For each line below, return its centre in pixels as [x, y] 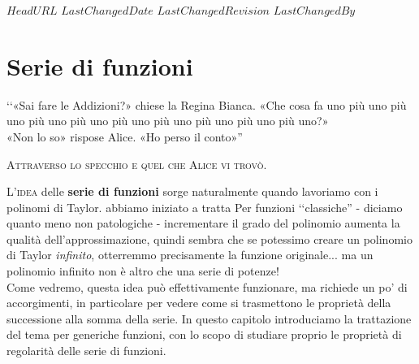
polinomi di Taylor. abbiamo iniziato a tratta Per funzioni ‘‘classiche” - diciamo [205, 207]
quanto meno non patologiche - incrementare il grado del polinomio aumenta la [203, 223]
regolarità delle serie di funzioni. [86, 351]
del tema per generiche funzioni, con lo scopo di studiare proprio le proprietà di [204, 334]
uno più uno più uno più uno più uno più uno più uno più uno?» [168, 121]
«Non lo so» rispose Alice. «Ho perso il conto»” [125, 136]
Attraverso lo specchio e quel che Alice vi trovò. [137, 164]
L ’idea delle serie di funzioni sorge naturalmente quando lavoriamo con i [192, 191]
